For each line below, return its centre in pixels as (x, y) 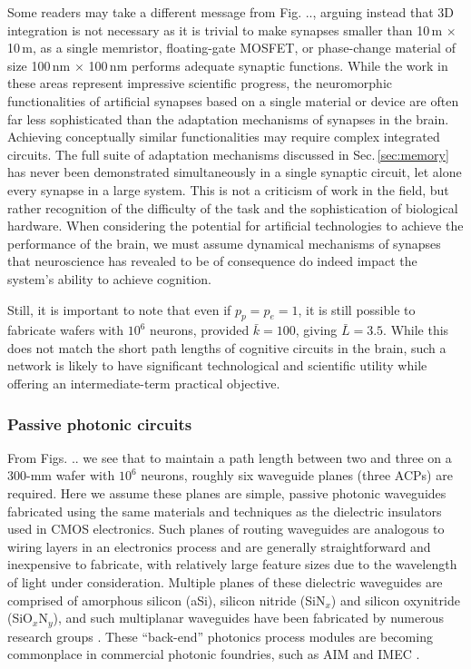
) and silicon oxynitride (395, 600)
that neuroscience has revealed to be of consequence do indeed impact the (212, 261)
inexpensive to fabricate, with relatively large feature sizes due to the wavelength (232, 564)
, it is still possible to (357, 309)
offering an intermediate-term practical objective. (144, 384)
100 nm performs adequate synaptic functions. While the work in (268, 65)
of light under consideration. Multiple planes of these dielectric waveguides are (225, 582)
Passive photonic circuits (100, 423)
